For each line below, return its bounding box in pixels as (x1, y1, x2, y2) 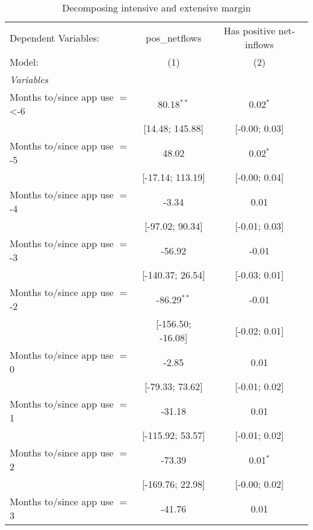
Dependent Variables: (10, 30, 100, 45)
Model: (10, 55, 39, 69)
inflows (245, 37, 274, 51)
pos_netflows (146, 30, 202, 45)
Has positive (223, 24, 276, 37)
